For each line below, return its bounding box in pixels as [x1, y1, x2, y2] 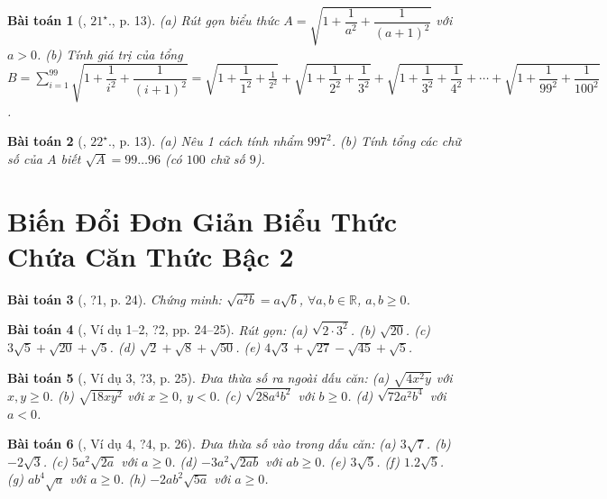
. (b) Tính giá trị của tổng [37, 44, 183, 63]
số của [7, 149, 43, 168]
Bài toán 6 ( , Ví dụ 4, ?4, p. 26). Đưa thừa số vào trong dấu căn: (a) [7, 434, 396, 453]
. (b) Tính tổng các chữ [331, 132, 461, 150]
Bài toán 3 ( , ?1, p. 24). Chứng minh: [7, 289, 222, 308]
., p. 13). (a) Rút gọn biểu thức [107, 11, 280, 30]
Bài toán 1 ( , [7, 11, 87, 30]
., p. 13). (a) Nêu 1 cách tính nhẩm [107, 132, 304, 150]
